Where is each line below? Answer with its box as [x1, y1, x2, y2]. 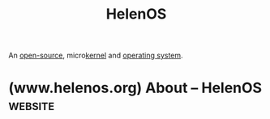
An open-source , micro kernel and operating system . [8, 50, 184, 61]
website [8, 96, 55, 114]
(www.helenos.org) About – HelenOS [8, 79, 262, 97]
